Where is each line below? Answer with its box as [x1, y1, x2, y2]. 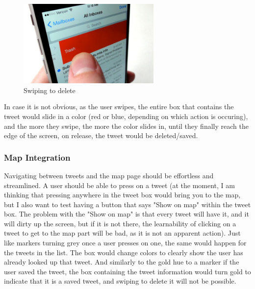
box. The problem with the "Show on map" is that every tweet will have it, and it [4, 209, 249, 219]
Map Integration [4, 151, 71, 163]
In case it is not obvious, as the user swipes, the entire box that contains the [4, 101, 234, 112]
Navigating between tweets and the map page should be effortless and [4, 170, 214, 180]
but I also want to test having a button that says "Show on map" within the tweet [4, 199, 251, 209]
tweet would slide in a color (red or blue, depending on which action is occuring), [4, 111, 248, 121]
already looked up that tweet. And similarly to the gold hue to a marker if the [4, 257, 239, 267]
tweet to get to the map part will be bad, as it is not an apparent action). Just [4, 228, 241, 238]
